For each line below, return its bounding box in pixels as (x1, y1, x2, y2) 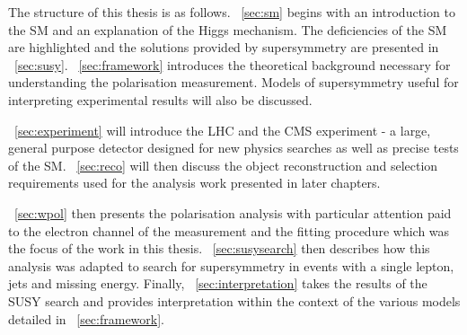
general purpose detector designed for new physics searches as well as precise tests (8, 138, 459, 157)
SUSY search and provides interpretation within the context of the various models (8, 291, 461, 310)
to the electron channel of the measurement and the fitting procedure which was (8, 221, 450, 240)
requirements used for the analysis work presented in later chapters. (8, 173, 381, 192)
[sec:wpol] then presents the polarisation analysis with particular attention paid (14, 203, 452, 222)
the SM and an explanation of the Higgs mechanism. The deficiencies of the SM (8, 20, 447, 39)
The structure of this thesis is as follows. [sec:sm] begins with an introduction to (8, 3, 455, 21)
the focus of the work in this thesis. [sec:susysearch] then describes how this (8, 239, 430, 258)
